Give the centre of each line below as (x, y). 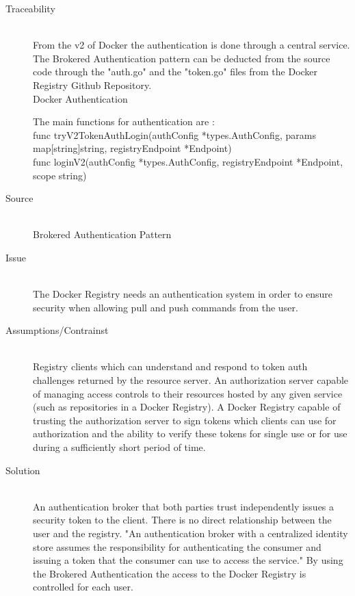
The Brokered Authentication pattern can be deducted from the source (182, 58)
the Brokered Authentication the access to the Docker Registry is (170, 573)
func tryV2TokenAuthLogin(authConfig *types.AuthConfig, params (174, 134)
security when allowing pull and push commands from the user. (166, 307)
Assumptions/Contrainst (57, 330)
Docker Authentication (80, 98)
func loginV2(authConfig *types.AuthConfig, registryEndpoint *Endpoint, (188, 161)
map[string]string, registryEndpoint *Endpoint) (132, 148)
